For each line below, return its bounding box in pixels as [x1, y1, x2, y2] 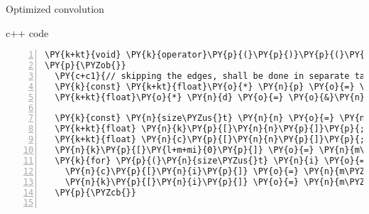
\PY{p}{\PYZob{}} [45, 60, 126, 71]
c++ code [6, 25, 49, 40]
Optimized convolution [6, 1, 104, 16]
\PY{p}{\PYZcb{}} [55, 187, 136, 198]
